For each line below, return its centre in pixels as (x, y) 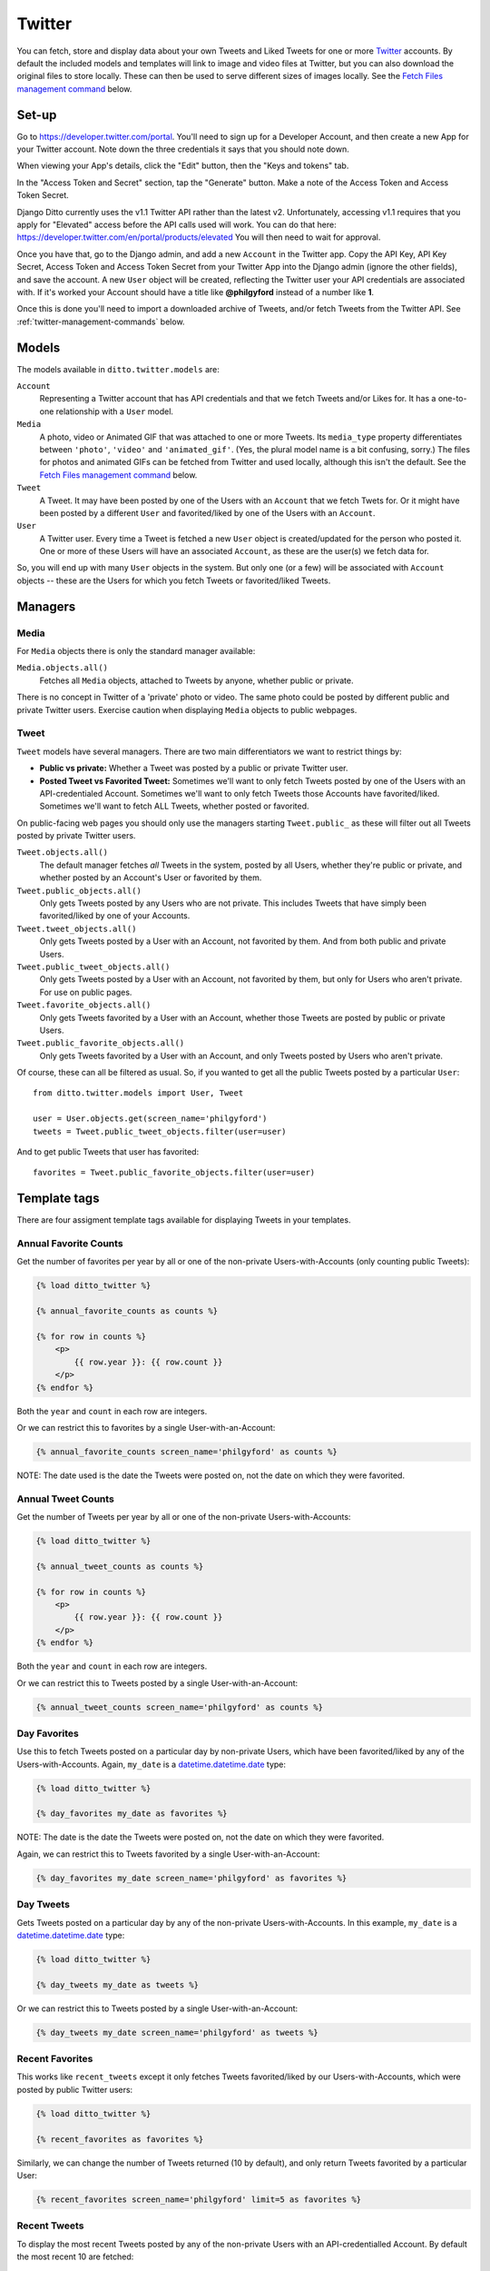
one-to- (452, 399)
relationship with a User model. (115, 411)
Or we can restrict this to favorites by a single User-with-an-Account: (146, 1427)
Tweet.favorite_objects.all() (84, 1005)
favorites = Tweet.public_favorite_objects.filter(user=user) (174, 1173)
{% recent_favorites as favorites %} (120, 2139)
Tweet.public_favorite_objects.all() (101, 1043)
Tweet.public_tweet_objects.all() (93, 967)
